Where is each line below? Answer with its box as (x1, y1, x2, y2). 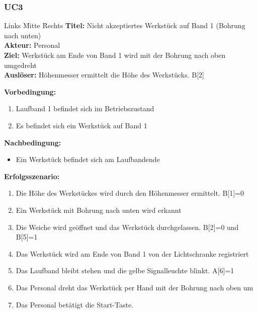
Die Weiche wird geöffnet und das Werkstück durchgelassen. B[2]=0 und (16, 221, 239, 232)
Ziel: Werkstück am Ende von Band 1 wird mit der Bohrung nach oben (4, 50, 226, 60)
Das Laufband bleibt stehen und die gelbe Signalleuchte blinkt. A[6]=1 (16, 265, 234, 276)
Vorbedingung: (4, 86, 56, 97)
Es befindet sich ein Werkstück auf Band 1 (16, 120, 147, 130)
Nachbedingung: (4, 137, 61, 147)
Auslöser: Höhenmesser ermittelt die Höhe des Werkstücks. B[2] (4, 69, 204, 80)
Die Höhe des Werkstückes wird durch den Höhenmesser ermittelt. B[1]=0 (16, 188, 244, 198)
